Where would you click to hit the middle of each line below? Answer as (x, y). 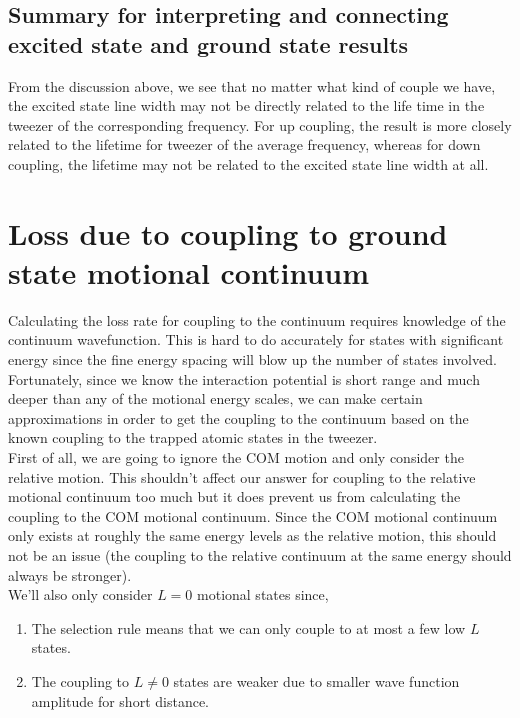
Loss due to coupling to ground (228, 232)
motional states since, (263, 594)
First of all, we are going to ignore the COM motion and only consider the (236, 457)
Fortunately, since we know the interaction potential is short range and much (244, 378)
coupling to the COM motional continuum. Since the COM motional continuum (253, 515)
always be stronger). (70, 574)
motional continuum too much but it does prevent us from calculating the (234, 496)
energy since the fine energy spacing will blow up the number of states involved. (252, 359)
